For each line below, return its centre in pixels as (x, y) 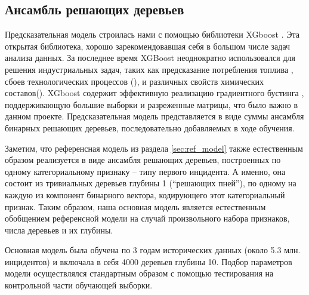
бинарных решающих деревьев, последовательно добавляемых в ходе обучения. (150, 127)
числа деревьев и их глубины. (59, 230)
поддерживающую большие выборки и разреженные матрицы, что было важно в (152, 104)
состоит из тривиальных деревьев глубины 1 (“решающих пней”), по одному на (151, 183)
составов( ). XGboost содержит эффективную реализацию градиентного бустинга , (154, 93)
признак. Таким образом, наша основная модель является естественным (135, 206)
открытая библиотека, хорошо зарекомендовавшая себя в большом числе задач (148, 46)
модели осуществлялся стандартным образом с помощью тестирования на (139, 273)
